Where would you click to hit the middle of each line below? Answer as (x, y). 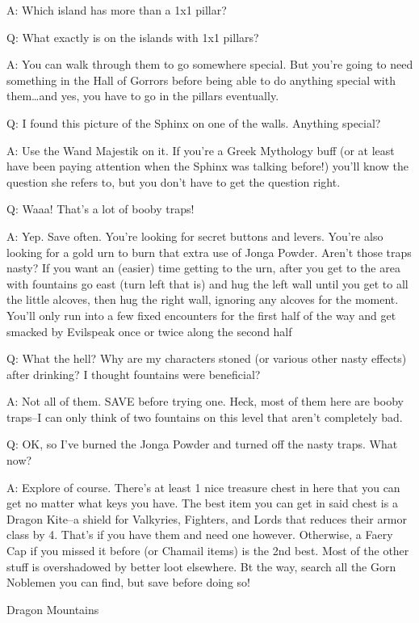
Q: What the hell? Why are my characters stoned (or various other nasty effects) (207, 358)
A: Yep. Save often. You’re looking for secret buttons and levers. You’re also (195, 236)
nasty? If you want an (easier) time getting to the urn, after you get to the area (203, 268)
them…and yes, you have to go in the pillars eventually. (143, 96)
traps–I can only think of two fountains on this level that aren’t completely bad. (205, 417)
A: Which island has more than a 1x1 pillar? (117, 10)
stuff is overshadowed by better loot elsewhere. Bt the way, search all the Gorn (201, 566)
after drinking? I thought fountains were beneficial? (134, 374)
